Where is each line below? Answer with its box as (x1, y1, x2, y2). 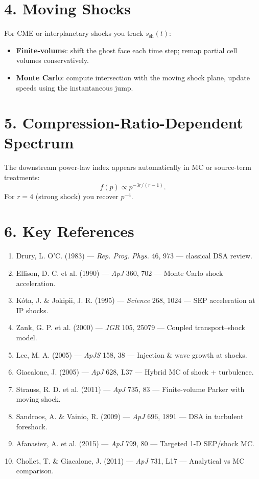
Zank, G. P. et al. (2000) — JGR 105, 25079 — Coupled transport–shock (16, 322, 245, 333)
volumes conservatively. (16, 55, 89, 66)
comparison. (16, 465, 54, 476)
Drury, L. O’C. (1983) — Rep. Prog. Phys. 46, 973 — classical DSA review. (16, 250, 252, 261)
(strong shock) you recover (35, 190, 119, 201)
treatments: (4, 172, 40, 182)
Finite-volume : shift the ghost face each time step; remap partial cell (16, 45, 238, 55)
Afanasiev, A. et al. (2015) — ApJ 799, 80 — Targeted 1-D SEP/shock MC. (16, 438, 254, 449)
